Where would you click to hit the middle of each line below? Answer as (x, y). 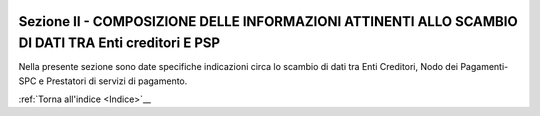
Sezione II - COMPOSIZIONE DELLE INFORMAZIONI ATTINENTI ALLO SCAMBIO (268, 21)
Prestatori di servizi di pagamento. (117, 81)
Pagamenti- (484, 67)
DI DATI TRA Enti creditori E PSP (119, 43)
